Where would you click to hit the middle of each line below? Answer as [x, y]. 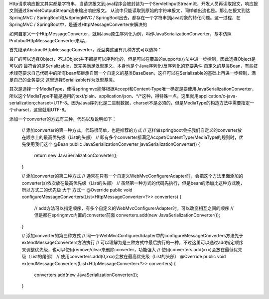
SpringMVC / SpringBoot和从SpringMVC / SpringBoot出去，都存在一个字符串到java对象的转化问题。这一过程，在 [125, 17]
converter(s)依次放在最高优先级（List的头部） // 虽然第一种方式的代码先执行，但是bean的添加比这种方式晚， [133, 183]
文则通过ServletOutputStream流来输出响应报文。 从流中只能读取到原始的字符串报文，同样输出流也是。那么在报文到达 [130, 10]
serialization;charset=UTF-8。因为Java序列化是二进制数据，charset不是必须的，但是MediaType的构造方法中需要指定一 [132, 103]
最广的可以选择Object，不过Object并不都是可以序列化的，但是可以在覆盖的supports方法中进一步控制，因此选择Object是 [133, 59]
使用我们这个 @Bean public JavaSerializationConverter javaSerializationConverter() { [113, 144]
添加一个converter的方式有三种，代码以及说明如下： [63, 119]
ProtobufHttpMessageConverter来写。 [49, 40]
